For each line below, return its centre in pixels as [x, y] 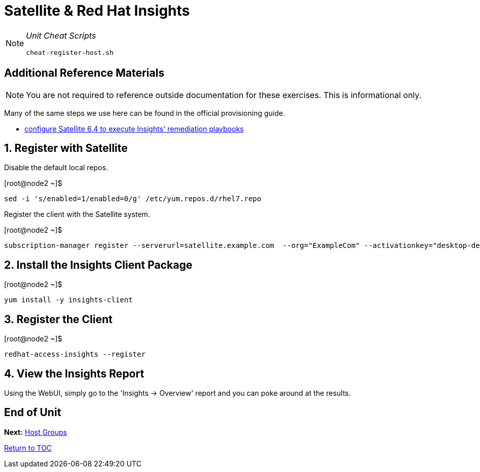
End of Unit [33, 413]
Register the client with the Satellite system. [77, 214]
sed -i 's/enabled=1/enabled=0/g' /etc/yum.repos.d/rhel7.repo [133, 199]
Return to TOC [28, 448]
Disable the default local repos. [56, 168]
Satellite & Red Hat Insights [97, 11]
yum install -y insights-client [68, 300]
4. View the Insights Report [74, 373]
